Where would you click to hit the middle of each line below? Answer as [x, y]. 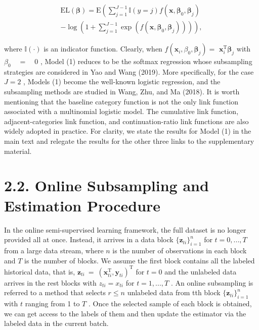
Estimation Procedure [82, 205]
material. [18, 151]
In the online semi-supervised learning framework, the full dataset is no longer [125, 229]
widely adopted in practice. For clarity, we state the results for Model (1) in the [128, 131]
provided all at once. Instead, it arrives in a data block [89, 239]
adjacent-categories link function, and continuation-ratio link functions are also [126, 121]
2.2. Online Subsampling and [106, 185]
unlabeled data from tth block [174, 292]
